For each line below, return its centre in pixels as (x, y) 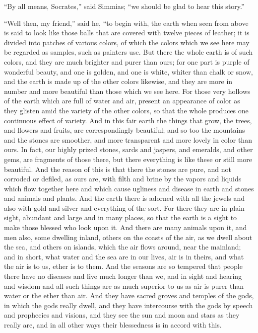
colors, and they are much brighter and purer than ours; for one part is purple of (127, 61)
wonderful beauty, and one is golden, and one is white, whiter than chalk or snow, (129, 71)
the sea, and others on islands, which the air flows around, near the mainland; (123, 247)
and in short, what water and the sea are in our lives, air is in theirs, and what (124, 256)
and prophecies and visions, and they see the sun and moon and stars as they (122, 315)
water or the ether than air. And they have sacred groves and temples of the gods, (129, 295)
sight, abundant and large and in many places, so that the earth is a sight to (121, 217)
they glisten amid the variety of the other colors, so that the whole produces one (126, 110)
